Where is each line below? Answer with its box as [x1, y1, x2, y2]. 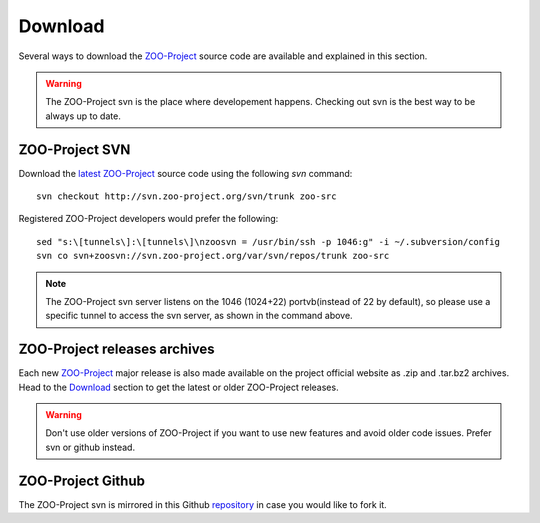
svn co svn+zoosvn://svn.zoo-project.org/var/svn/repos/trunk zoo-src [36, 250, 390, 262]
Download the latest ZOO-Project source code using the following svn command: [18, 167, 353, 179]
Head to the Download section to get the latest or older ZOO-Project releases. [18, 381, 339, 393]
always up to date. [45, 110, 122, 122]
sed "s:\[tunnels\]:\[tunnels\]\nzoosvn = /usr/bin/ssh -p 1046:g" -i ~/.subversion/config [36, 236, 500, 247]
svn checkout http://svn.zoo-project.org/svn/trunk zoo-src [36, 191, 337, 202]
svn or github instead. [45, 441, 135, 453]
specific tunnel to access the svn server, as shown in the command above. [45, 310, 354, 322]
